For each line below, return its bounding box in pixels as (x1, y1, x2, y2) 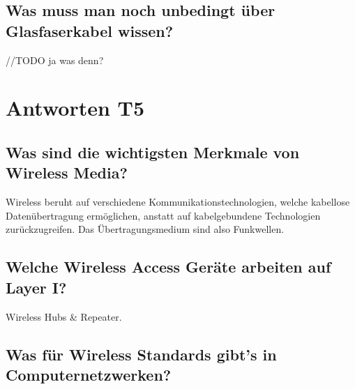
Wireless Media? (6, 162, 128, 183)
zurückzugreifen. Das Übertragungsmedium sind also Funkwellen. (6, 222, 285, 236)
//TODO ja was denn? (6, 52, 104, 67)
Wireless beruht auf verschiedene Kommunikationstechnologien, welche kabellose (6, 194, 350, 209)
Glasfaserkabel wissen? (6, 20, 174, 41)
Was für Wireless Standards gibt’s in (6, 343, 277, 365)
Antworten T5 (6, 93, 145, 122)
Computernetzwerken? (6, 363, 172, 385)
